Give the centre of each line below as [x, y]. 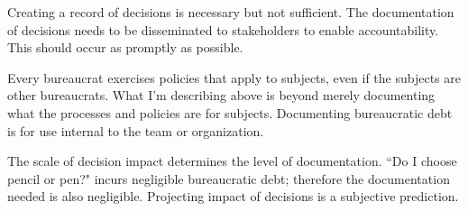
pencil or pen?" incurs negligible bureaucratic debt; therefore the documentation [229, 178]
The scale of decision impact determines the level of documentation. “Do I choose [232, 161]
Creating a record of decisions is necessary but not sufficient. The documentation [231, 12]
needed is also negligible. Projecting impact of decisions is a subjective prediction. [233, 196]
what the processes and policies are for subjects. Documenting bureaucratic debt [230, 112]
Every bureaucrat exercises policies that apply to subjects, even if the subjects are [234, 77]
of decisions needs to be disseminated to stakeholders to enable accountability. [223, 29]
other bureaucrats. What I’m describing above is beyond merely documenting [221, 95]
